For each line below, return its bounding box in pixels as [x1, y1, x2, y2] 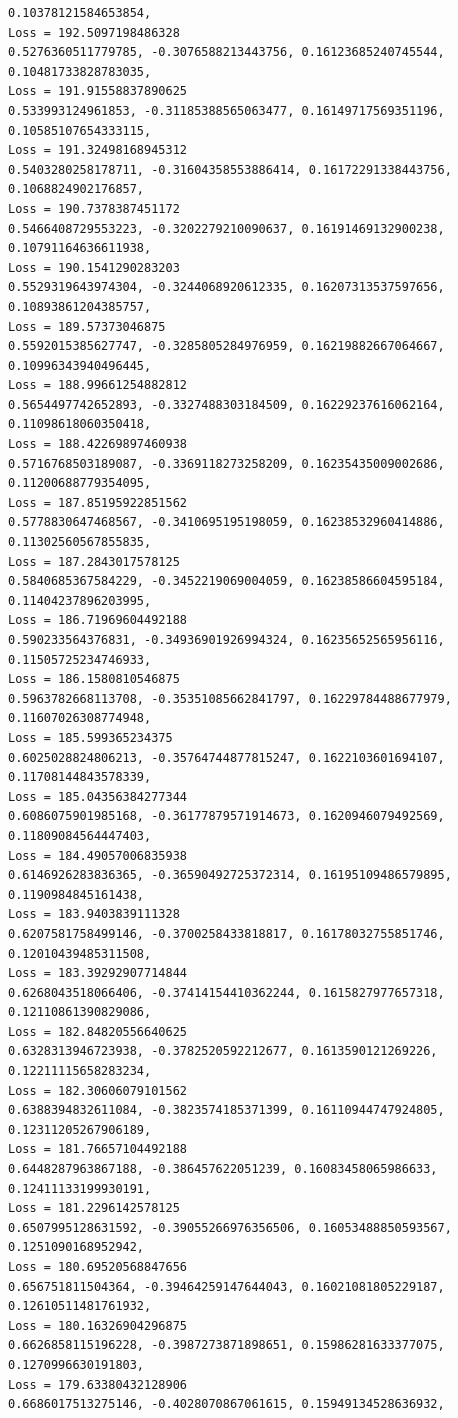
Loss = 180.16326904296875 [8, 1318, 187, 1333]
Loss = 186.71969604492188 [8, 613, 187, 628]
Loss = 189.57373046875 [8, 319, 166, 334]
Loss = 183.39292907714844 [8, 966, 187, 981]
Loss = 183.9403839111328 [8, 907, 180, 922]
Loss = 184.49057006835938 [8, 848, 187, 863]
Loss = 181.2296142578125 [8, 1201, 180, 1216]
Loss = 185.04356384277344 [8, 789, 187, 804]
